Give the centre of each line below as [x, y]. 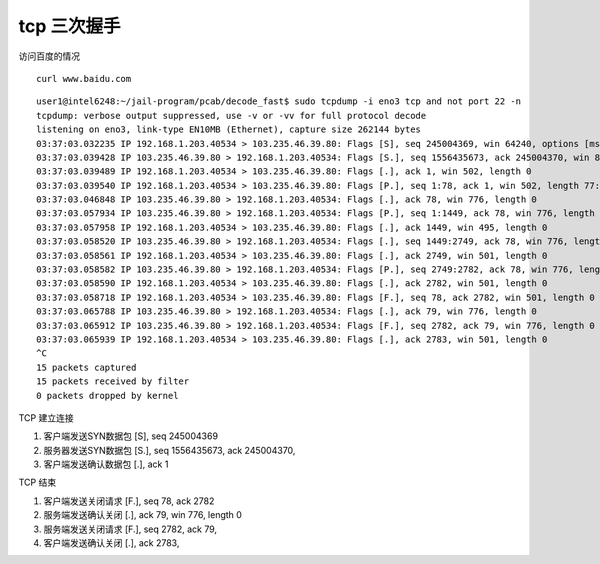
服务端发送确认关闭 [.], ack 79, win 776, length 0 [142, 515]
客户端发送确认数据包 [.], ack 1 [106, 464]
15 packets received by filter [113, 381]
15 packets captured [86, 367]
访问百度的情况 [49, 56]
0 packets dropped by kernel [107, 395]
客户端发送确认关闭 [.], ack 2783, [111, 543]
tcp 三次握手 [69, 26]
